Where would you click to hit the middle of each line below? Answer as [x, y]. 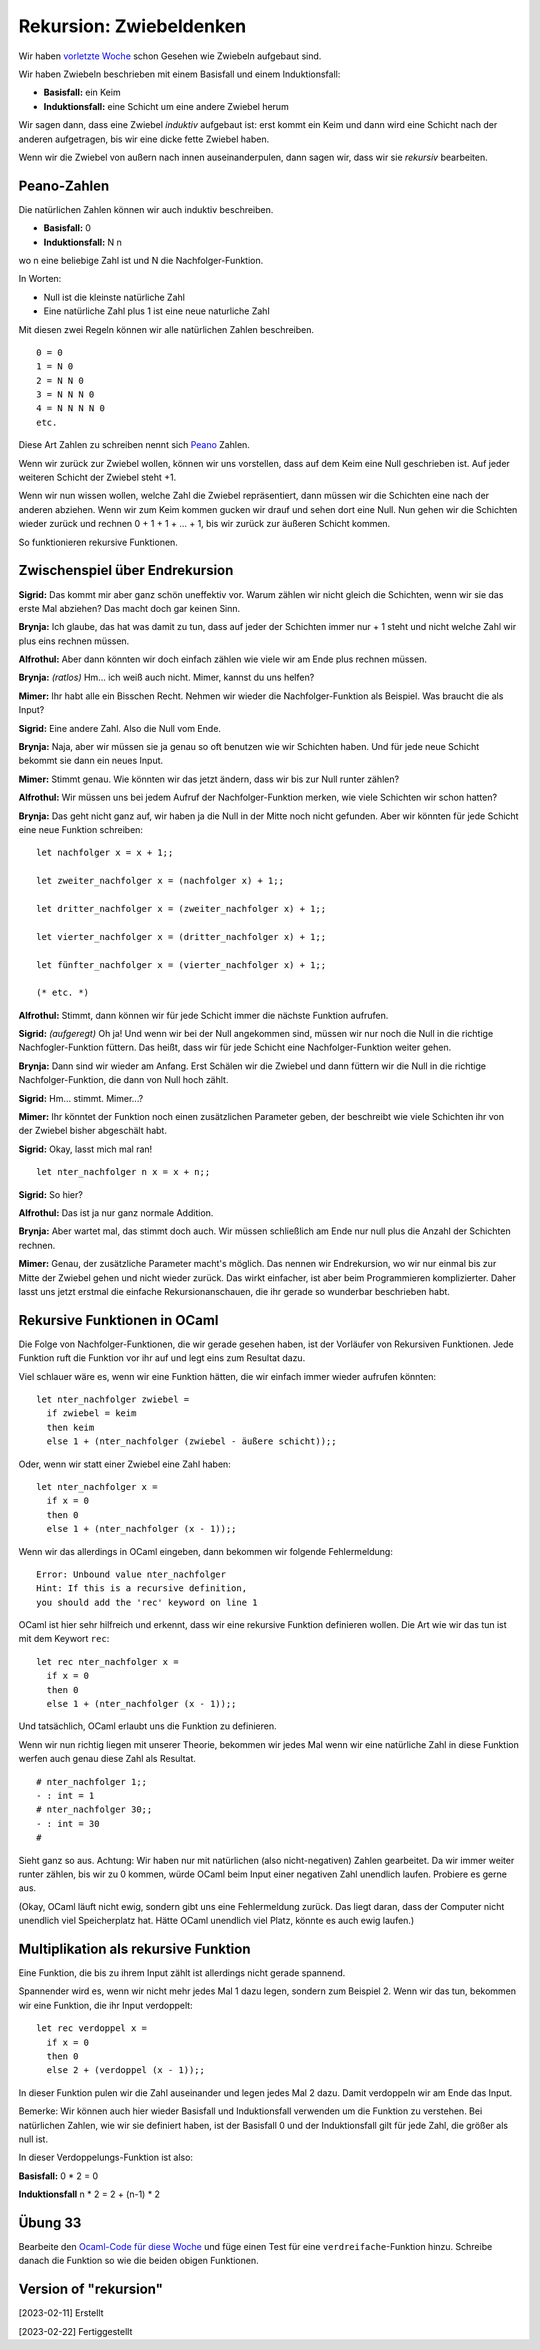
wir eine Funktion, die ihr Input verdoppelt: [106, 2005]
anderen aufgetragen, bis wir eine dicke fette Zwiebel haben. [144, 139]
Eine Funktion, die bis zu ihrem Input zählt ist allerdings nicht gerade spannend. [182, 1973]
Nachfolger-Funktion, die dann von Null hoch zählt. [123, 1080]
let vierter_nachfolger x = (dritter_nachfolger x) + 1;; [181, 936]
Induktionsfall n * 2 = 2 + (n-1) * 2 [89, 2194]
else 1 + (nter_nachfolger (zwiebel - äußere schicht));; [191, 1441]
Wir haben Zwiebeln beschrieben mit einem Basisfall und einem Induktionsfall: [179, 74]
